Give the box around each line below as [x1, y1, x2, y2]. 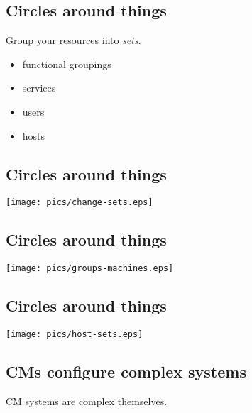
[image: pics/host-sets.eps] [6, 329, 143, 340]
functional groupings [22, 56, 111, 71]
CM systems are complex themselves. [6, 393, 168, 408]
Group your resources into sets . [6, 33, 141, 48]
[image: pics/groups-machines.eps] [6, 263, 174, 274]
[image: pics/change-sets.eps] [6, 197, 153, 208]
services [22, 80, 56, 95]
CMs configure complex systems [6, 360, 246, 382]
